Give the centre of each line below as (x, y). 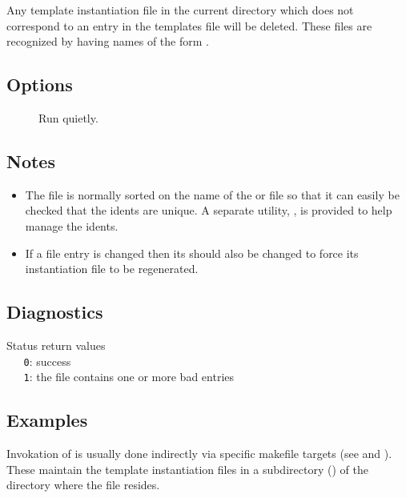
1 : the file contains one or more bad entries (129, 377)
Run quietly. (68, 117)
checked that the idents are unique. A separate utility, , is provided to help (209, 210)
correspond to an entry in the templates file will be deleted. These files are (189, 25)
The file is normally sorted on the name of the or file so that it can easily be (212, 194)
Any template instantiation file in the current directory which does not (180, 10)
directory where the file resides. (83, 485)
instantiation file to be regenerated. (112, 269)
